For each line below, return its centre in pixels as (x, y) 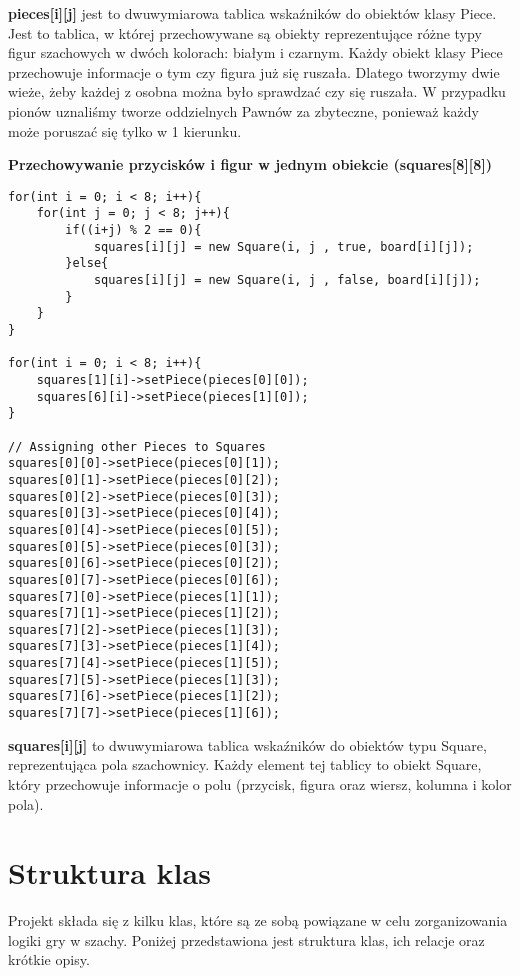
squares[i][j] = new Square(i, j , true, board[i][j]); (283, 246)
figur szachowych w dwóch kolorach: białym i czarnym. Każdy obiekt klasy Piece (255, 52)
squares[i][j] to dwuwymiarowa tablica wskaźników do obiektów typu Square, (247, 744)
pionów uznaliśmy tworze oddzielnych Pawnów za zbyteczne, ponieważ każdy (243, 110)
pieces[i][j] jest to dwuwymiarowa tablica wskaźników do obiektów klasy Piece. (252, 13)
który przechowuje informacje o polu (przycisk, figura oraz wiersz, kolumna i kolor (260, 783)
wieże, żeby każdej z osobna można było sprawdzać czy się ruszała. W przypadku (257, 91)
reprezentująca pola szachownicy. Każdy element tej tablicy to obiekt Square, (245, 764)
